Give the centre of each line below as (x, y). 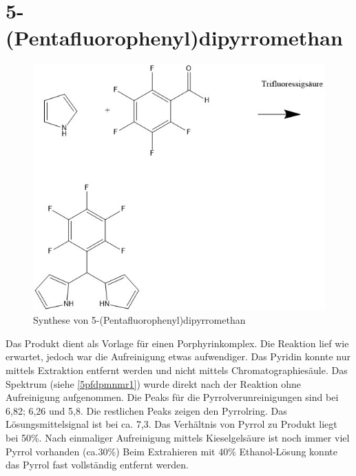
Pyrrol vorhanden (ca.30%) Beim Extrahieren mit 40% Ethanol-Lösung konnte (171, 451)
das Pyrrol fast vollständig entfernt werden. (97, 465)
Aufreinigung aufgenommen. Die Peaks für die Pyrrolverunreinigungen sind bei (172, 397)
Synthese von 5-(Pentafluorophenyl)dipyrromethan (139, 320)
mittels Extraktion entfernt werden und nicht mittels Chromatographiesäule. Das (177, 370)
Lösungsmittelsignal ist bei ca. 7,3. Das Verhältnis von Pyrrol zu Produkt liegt (171, 424)
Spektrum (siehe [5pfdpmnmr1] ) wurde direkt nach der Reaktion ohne (154, 383)
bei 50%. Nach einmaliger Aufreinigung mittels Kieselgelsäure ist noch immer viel (178, 437)
